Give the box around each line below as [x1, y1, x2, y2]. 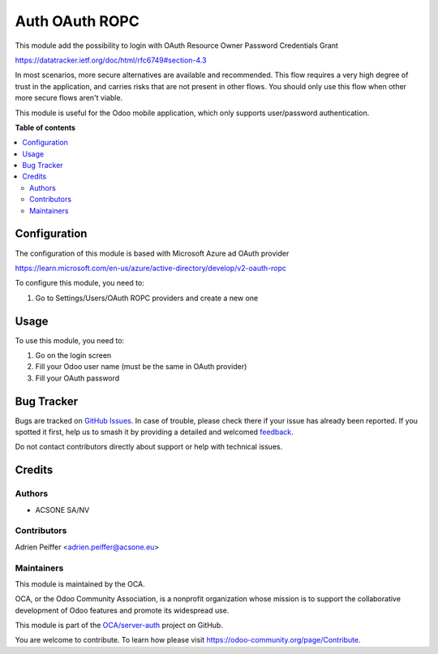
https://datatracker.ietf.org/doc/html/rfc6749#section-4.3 [15, 55, 207, 65]
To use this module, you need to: [15, 335, 125, 345]
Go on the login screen [35, 351, 112, 360]
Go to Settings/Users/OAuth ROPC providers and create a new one [35, 293, 259, 303]
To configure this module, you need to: [15, 278, 145, 288]
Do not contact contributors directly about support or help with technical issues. [15, 442, 283, 452]
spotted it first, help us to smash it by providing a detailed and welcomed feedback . [15, 427, 294, 437]
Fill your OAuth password [35, 373, 120, 383]
